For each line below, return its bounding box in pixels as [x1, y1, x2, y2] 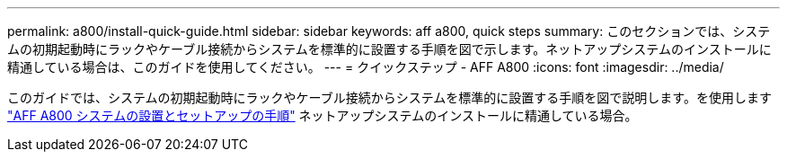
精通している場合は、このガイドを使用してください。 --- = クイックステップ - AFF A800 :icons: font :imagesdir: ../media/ [7, 59, 724, 75]
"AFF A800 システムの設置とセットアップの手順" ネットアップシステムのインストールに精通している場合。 [7, 108, 638, 123]
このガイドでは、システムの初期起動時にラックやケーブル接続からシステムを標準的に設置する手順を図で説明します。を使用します [7, 90, 772, 105]
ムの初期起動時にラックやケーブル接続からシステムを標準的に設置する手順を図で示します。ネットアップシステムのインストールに [7, 41, 772, 57]
